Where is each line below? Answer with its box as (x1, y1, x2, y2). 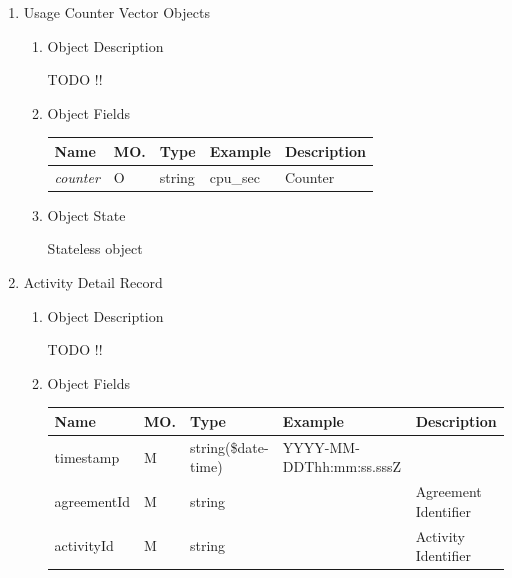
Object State (47, 204, 126, 225)
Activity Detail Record (23, 272, 163, 292)
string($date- (189, 436, 269, 457)
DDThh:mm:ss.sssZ (282, 456, 402, 477)
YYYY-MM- (282, 436, 360, 457)
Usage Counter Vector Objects (23, 2, 210, 22)
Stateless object (47, 238, 143, 259)
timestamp (54, 446, 120, 467)
